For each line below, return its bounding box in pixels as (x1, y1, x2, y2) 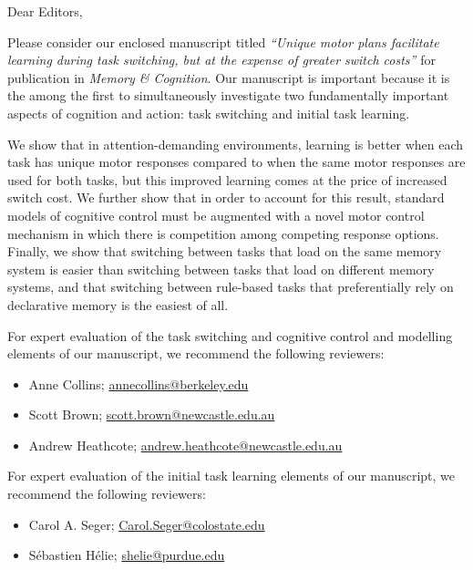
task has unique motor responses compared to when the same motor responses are (7, 152, 466, 171)
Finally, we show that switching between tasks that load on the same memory (7, 242, 442, 261)
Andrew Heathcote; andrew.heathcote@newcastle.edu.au (28, 435, 343, 454)
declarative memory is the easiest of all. (7, 295, 229, 314)
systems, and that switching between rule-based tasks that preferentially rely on (7, 277, 454, 296)
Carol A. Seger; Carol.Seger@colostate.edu (28, 514, 265, 534)
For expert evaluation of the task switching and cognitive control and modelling (7, 326, 453, 345)
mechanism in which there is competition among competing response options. (7, 223, 439, 243)
